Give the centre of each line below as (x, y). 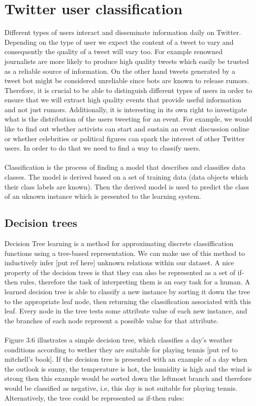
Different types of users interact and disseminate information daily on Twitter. (123, 32)
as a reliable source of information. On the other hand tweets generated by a (120, 71)
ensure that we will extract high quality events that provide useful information (123, 100)
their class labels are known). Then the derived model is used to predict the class (127, 186)
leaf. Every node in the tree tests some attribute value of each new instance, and (126, 311)
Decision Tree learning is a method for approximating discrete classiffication (119, 243)
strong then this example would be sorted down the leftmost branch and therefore (128, 378)
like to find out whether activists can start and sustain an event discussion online (127, 129)
